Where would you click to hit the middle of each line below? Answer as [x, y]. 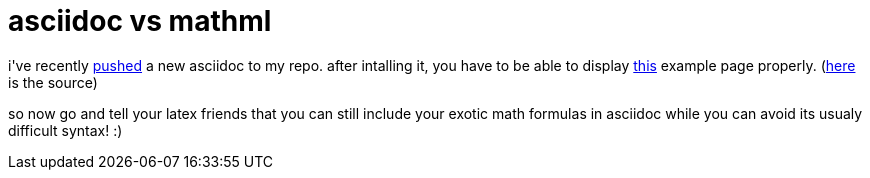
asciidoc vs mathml [140, 21]
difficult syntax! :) [65, 130]
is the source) [53, 82]
